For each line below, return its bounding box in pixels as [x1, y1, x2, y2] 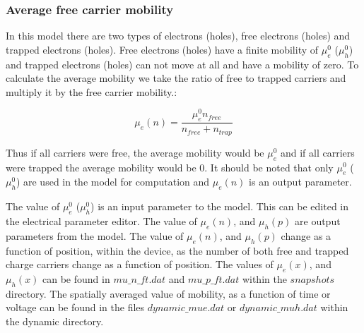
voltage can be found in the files [6, 300, 145, 315]
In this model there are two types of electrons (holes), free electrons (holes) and [6, 28, 351, 43]
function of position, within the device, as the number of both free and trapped [6, 243, 349, 258]
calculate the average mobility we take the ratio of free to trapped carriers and [6, 71, 346, 85]
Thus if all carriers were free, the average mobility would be [6, 145, 264, 159]
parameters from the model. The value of [6, 228, 184, 243]
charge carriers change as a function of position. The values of [6, 257, 274, 272]
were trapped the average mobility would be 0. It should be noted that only [6, 159, 334, 174]
